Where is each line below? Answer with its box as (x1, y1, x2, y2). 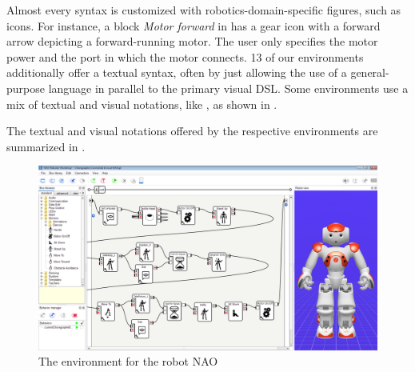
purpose (6, 79, 45, 96)
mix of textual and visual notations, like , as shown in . (6, 95, 277, 112)
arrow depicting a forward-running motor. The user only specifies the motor (6, 33, 378, 50)
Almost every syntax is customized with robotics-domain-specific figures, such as (6, 2, 401, 18)
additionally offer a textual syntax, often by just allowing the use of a (6, 64, 347, 81)
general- (350, 64, 389, 81)
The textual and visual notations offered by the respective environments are (6, 122, 378, 139)
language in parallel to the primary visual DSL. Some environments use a (48, 79, 409, 96)
